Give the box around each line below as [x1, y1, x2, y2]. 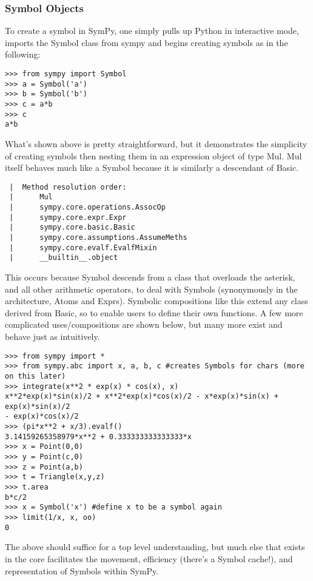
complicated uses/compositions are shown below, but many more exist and [5, 318, 283, 331]
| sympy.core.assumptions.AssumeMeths [9, 233, 187, 242]
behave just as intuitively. [5, 330, 100, 342]
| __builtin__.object [9, 253, 118, 262]
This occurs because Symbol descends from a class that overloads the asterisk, [5, 270, 295, 283]
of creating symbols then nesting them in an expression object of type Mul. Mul [5, 149, 302, 162]
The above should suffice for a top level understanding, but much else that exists [5, 540, 305, 553]
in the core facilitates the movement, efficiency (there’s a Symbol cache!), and [5, 552, 293, 565]
